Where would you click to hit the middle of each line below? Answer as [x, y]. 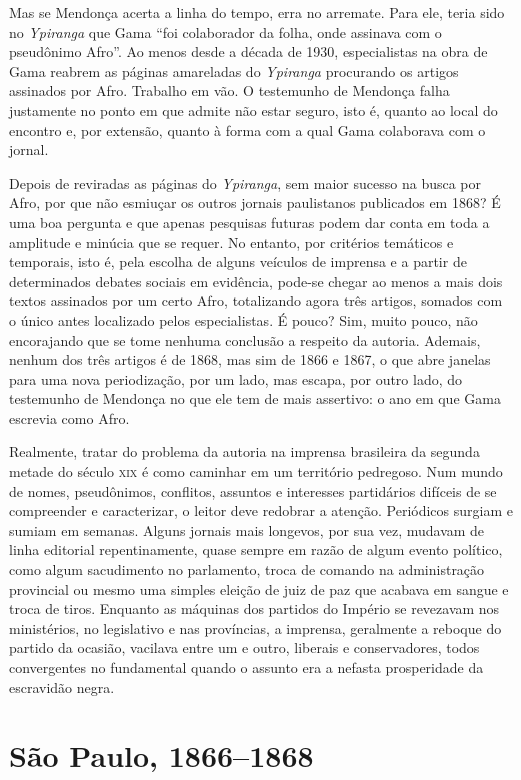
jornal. [29, 149]
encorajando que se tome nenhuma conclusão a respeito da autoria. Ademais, [245, 339]
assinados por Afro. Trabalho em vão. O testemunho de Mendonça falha [229, 90]
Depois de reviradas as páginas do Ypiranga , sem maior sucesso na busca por [245, 182]
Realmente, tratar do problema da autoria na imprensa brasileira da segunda [244, 451]
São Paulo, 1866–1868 [161, 755]
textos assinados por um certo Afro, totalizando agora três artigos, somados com [256, 300]
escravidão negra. [62, 686]
